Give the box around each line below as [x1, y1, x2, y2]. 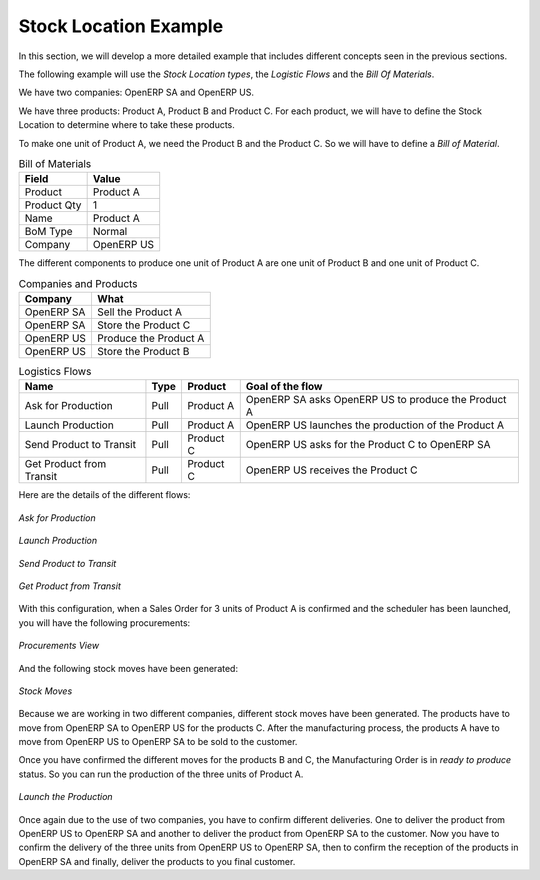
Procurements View [18, 640, 100, 652]
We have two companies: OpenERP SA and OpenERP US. [18, 86, 255, 99]
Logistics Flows [18, 365, 92, 379]
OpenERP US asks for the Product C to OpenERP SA [245, 438, 491, 452]
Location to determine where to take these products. [18, 119, 235, 131]
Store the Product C [96, 318, 191, 332]
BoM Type [24, 225, 74, 239]
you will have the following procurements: [18, 616, 191, 629]
